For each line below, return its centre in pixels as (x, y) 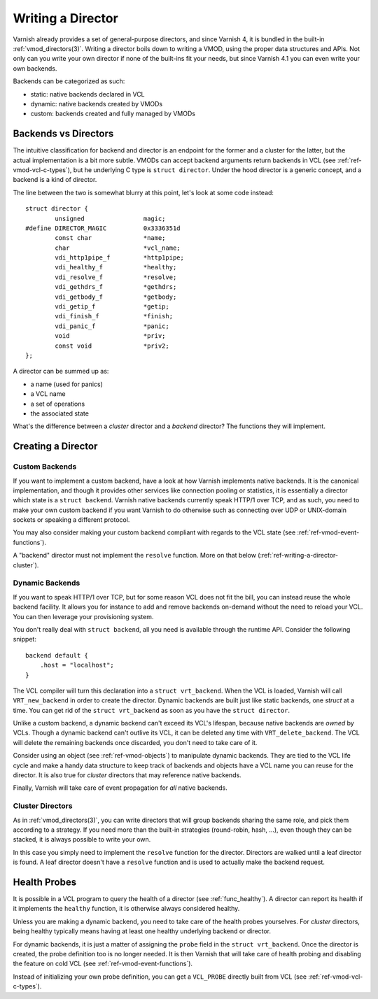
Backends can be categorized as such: (69, 81)
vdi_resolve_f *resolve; (116, 277)
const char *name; (110, 238)
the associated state (59, 413)
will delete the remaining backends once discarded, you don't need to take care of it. (135, 742)
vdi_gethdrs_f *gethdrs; (116, 287)
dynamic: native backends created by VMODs (97, 104)
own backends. (35, 68)
